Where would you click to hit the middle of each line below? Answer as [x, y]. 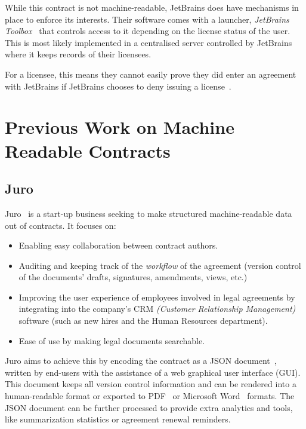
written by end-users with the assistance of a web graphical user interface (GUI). [153, 372]
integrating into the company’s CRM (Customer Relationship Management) [157, 309]
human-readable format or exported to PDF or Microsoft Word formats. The [150, 396]
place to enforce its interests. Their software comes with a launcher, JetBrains [147, 19]
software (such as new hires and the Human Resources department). [143, 321]
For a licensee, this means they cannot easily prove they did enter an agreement [151, 74]
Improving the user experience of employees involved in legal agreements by [157, 297]
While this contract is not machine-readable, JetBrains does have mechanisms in [152, 7]
